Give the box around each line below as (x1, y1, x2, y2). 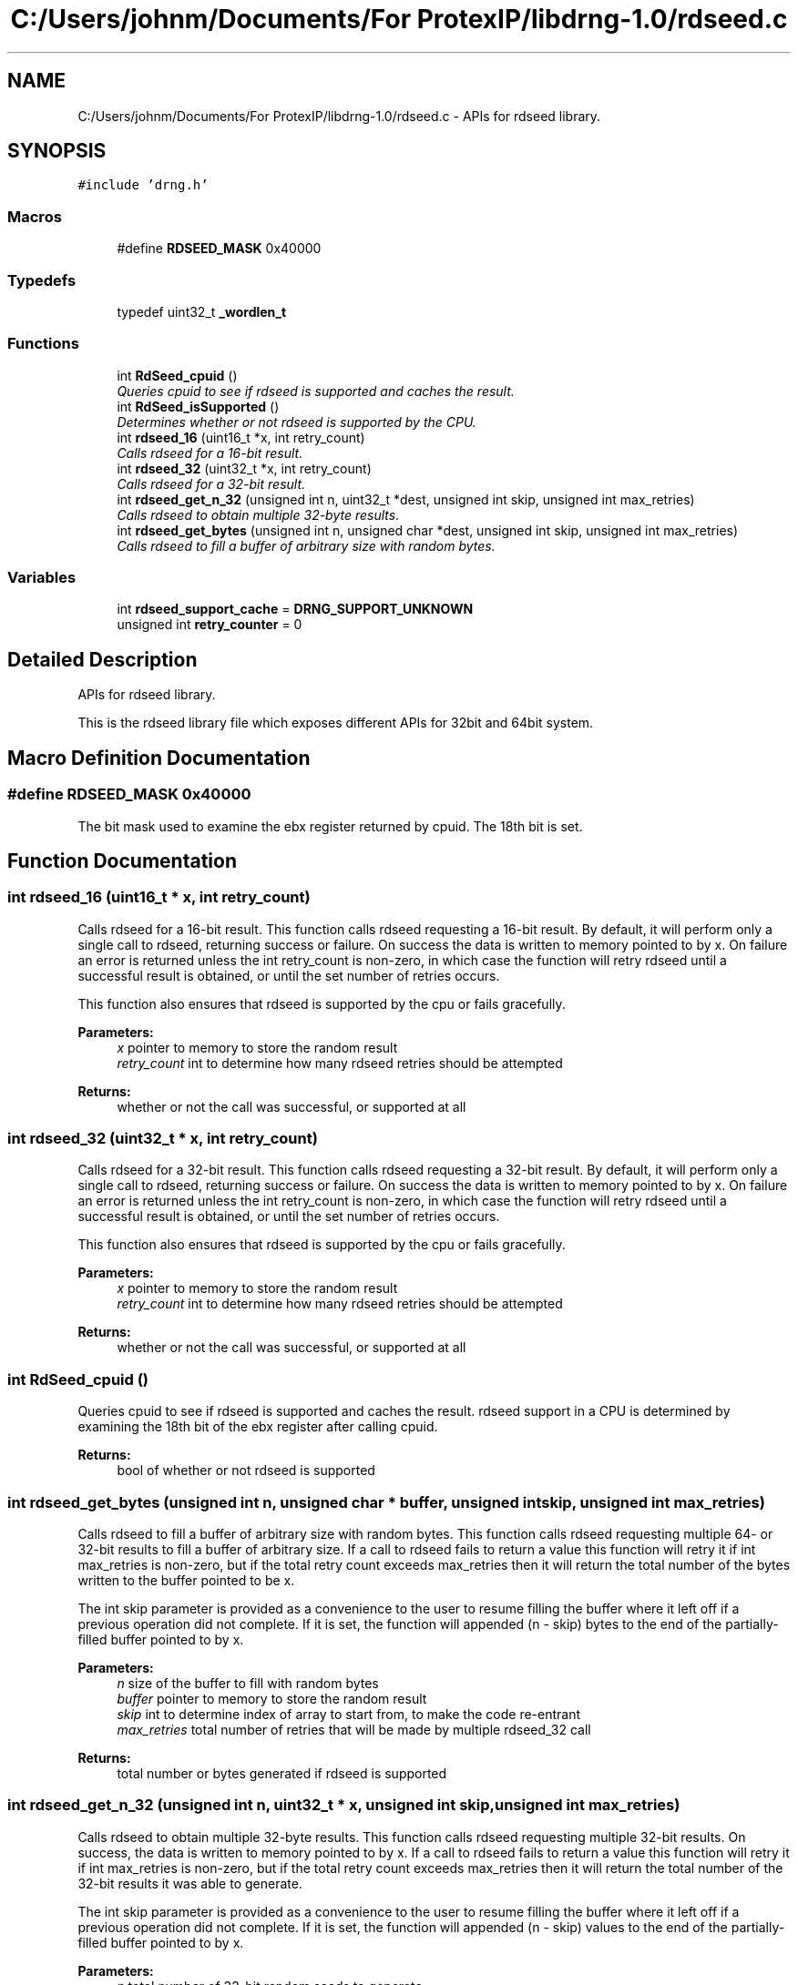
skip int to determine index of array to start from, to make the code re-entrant (117, 1705, 581, 1722)
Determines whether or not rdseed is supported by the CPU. (117, 413, 476, 430)
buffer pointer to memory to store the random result (117, 1690, 427, 1706)
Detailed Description (7, 647, 198, 671)
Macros (7, 207, 62, 226)
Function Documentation (7, 849, 237, 872)
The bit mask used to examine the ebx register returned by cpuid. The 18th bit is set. (77, 818, 583, 834)
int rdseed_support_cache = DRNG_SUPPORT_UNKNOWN (117, 601, 474, 617)
